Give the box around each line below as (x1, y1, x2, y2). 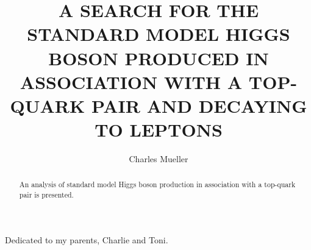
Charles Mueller (129, 152, 188, 165)
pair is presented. (19, 190, 74, 200)
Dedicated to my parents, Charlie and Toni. (5, 233, 168, 246)
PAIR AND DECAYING (91, 93, 307, 118)
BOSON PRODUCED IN (48, 45, 269, 70)
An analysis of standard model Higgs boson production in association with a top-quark (19, 179, 296, 190)
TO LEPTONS (95, 117, 223, 142)
